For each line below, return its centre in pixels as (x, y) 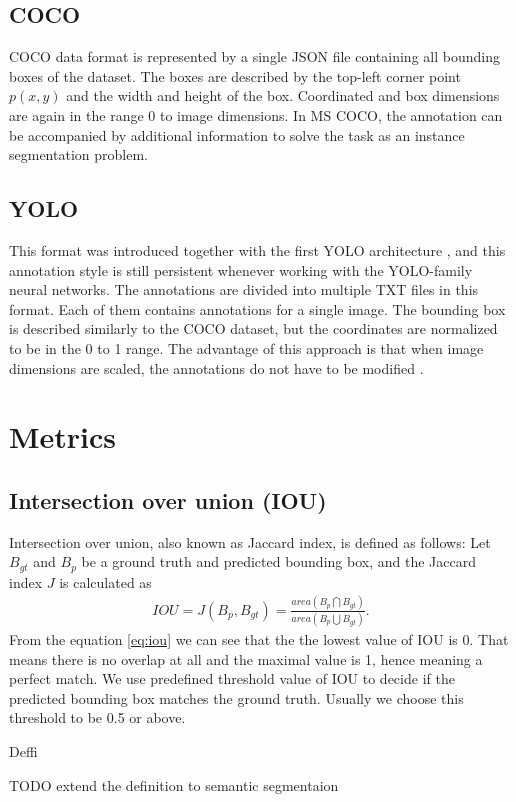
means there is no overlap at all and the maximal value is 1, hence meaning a (246, 658)
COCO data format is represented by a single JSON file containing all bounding (254, 56)
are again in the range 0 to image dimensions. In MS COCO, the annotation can (256, 114)
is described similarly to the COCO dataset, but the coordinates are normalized (253, 328)
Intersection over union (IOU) (168, 499)
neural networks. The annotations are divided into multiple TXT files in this (244, 289)
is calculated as (105, 581)
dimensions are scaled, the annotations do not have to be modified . (216, 367)
